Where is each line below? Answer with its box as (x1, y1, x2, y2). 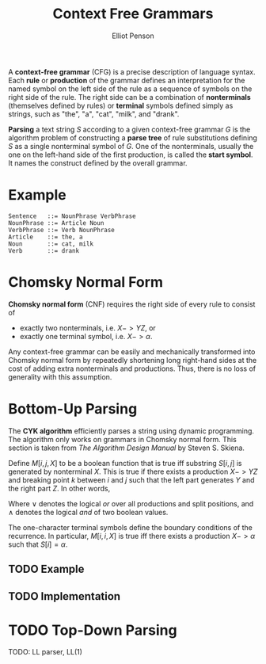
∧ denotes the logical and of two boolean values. (8, 507, 169, 517)
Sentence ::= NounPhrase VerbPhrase (8, 212, 136, 220)
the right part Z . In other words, (8, 483, 111, 493)
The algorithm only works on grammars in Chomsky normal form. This (8, 434, 237, 444)
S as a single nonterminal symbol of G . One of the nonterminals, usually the (8, 141, 254, 151)
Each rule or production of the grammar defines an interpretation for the (8, 75, 245, 85)
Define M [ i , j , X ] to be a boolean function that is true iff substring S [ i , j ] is (8, 458, 242, 467)
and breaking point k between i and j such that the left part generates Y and (8, 475, 255, 484)
